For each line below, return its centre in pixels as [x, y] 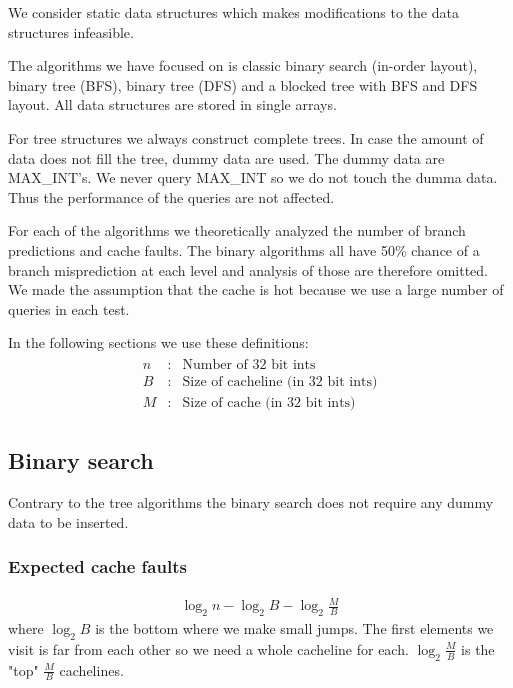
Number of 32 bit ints [249, 364]
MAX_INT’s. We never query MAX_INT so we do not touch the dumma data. [253, 177]
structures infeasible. [71, 31]
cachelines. [91, 669]
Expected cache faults [97, 566]
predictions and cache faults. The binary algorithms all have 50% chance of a [244, 249]
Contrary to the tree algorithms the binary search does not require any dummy [251, 502]
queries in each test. [69, 308]
